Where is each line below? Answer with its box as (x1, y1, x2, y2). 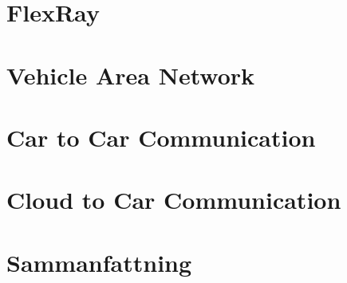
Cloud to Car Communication (6, 183, 341, 216)
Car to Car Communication (6, 120, 316, 153)
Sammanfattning (6, 246, 192, 278)
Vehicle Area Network (6, 58, 254, 91)
